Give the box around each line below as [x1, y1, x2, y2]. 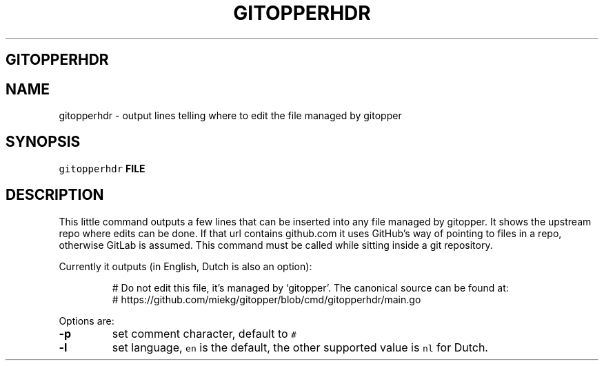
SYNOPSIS [6, 133, 81, 151]
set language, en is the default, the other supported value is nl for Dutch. [112, 340, 488, 354]
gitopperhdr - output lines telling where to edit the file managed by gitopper [59, 110, 402, 122]
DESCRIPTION [6, 186, 104, 204]
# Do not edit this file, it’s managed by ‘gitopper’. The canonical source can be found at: [112, 281, 509, 294]
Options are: [59, 314, 114, 327]
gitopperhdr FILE [59, 162, 145, 174]
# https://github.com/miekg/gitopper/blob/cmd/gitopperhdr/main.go [112, 293, 421, 305]
